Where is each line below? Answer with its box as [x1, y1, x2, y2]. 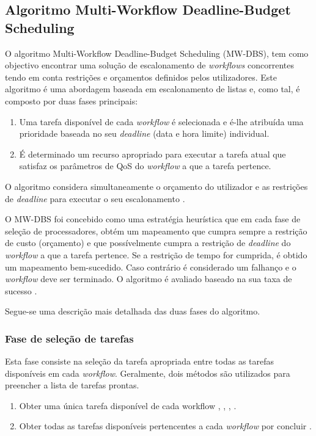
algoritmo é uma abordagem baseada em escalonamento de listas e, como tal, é [5, 82, 300, 95]
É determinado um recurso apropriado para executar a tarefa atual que [19, 147, 286, 160]
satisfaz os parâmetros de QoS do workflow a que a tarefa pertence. [19, 159, 271, 172]
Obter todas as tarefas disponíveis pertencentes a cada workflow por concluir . [19, 420, 312, 432]
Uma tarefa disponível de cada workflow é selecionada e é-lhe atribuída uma [19, 115, 304, 128]
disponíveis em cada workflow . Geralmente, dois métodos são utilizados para [5, 366, 290, 379]
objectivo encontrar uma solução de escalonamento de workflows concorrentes [5, 59, 294, 71]
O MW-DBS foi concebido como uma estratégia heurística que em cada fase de [5, 213, 301, 225]
